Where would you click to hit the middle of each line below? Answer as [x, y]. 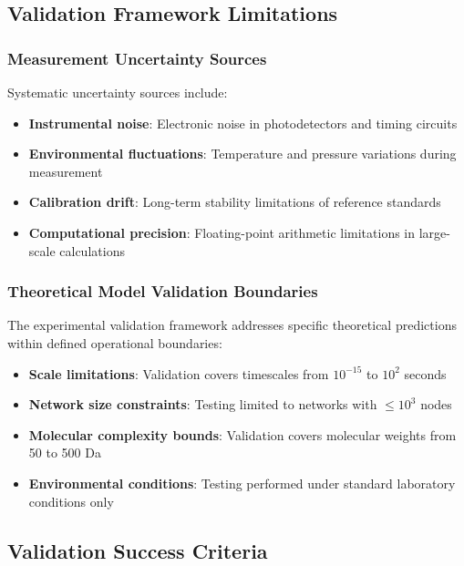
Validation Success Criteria [138, 550]
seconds [425, 373]
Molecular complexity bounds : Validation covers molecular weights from [242, 434]
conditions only [71, 501]
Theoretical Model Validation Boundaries [163, 291]
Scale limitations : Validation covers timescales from [179, 373]
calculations [92, 250]
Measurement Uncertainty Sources [137, 58]
